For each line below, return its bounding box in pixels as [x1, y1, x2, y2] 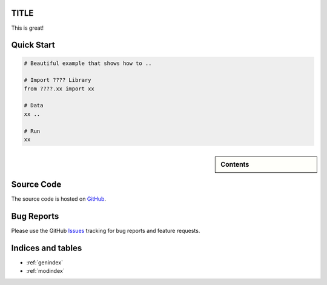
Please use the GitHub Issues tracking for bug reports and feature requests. [11, 227, 200, 234]
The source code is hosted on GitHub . [11, 195, 106, 203]
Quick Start [11, 40, 55, 50]
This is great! [11, 24, 44, 32]
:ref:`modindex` [26, 267, 65, 275]
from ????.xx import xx [24, 85, 95, 92]
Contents [220, 161, 249, 169]
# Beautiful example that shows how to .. [24, 59, 152, 67]
